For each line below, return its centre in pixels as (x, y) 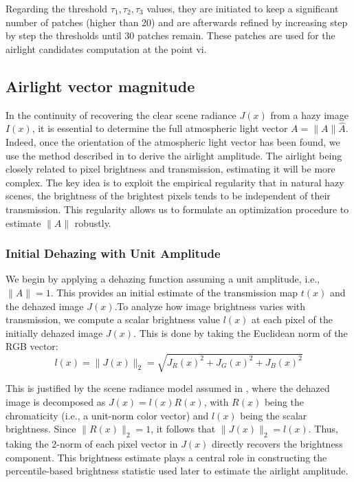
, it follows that (183, 429)
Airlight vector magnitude (100, 86)
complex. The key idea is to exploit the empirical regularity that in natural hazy (175, 182)
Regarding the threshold (57, 8)
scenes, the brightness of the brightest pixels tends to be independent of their (168, 196)
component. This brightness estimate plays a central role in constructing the (166, 457)
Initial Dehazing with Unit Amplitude (113, 253)
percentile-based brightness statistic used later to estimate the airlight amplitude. (177, 471)
